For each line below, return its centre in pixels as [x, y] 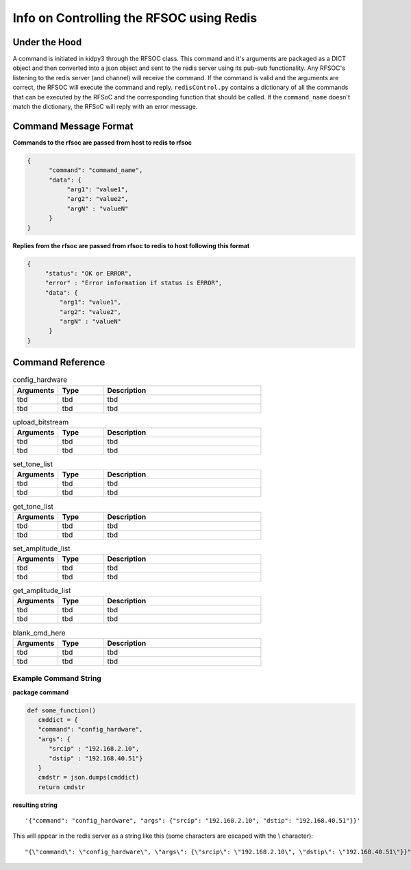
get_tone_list [33, 506]
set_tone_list [33, 464]
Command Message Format [73, 126]
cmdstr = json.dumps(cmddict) [89, 777]
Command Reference [59, 362]
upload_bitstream [41, 422]
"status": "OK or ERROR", [89, 273]
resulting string [35, 805]
